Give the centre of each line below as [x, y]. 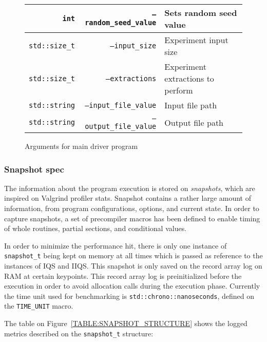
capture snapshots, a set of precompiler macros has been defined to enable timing [132, 218]
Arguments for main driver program [81, 146]
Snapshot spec [34, 169]
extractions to [189, 78]
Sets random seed [201, 13]
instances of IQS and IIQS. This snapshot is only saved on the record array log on [133, 266]
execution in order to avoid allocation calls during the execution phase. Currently [132, 286]
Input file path [191, 105]
